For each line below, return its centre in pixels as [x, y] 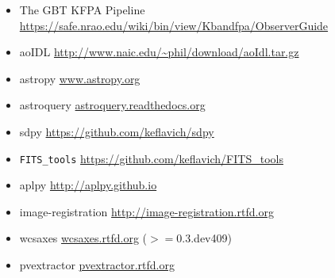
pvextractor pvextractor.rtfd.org [97, 265]
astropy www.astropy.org [80, 78]
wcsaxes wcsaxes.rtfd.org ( [83, 238]
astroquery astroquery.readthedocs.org [112, 105]
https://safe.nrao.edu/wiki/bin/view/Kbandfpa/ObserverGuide [174, 25]
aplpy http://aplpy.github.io [88, 185]
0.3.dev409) [204, 238]
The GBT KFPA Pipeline [82, 10]
